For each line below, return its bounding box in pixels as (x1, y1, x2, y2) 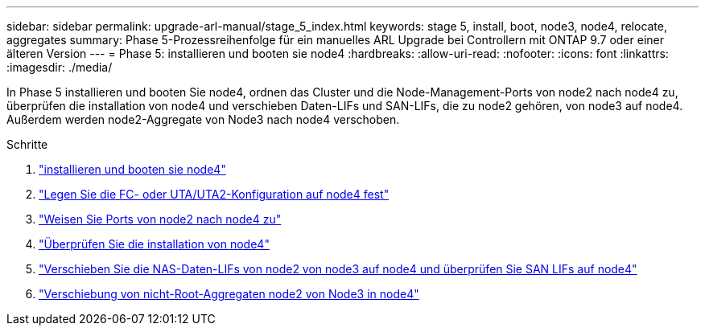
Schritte (6, 137, 48, 151)
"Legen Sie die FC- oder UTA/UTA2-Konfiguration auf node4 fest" (39, 187, 390, 201)
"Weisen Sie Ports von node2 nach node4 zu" (39, 212, 282, 226)
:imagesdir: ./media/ (6, 60, 113, 74)
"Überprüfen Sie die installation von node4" (39, 237, 270, 251)
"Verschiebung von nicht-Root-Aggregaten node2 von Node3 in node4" (39, 287, 419, 301)
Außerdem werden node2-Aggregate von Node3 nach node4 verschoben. (6, 113, 400, 126)
